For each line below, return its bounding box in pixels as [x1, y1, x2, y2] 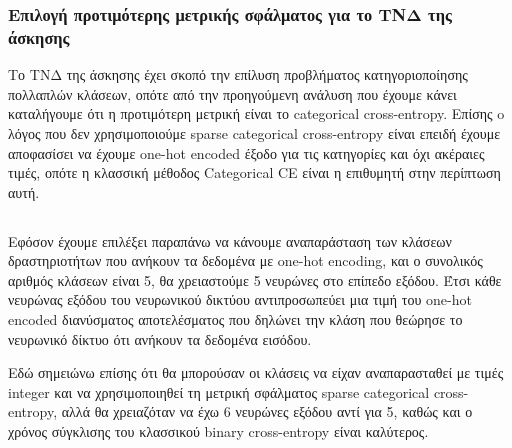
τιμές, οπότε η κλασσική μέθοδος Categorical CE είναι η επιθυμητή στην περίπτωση [8, 162, 501, 183]
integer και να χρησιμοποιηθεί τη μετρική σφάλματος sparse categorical [8, 381, 430, 402]
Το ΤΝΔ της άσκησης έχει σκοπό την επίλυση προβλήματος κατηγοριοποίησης [8, 64, 468, 85]
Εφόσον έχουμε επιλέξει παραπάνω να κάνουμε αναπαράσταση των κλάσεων [8, 230, 452, 251]
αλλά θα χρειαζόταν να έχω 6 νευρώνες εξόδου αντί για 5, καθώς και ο [61, 401, 473, 422]
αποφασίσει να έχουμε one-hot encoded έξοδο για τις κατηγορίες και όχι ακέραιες [8, 142, 485, 163]
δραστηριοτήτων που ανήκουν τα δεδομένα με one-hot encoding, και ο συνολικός [8, 250, 483, 271]
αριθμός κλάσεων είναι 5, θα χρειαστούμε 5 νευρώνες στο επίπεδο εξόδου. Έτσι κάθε [8, 269, 502, 290]
